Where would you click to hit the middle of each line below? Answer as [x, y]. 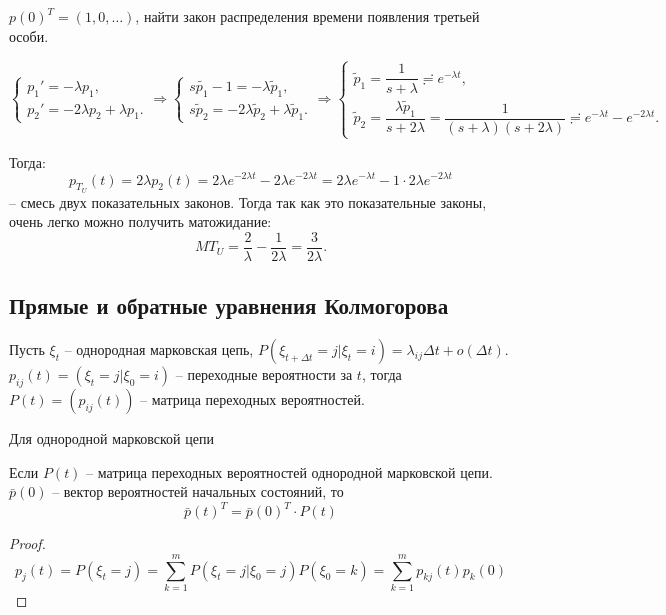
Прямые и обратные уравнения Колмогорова [229, 305]
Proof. [27, 543]
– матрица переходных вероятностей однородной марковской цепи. [289, 471]
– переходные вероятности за [264, 374]
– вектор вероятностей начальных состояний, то [198, 491]
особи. [29, 35]
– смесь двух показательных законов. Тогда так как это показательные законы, [248, 201]
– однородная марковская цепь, [159, 349]
